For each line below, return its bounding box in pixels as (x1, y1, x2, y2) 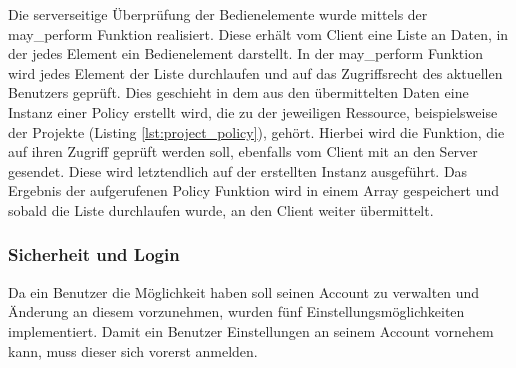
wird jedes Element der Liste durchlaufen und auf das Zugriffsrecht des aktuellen (8, 62, 503, 83)
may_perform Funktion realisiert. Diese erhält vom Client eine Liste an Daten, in (8, 23, 509, 44)
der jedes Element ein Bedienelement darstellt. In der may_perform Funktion (8, 43, 483, 64)
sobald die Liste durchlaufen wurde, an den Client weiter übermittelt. (8, 199, 434, 220)
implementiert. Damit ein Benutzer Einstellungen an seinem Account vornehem (8, 320, 494, 341)
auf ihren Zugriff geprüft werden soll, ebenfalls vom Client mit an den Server (8, 141, 478, 162)
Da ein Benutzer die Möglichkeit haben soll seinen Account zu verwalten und (8, 281, 480, 302)
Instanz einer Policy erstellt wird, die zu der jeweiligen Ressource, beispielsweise (8, 101, 498, 122)
